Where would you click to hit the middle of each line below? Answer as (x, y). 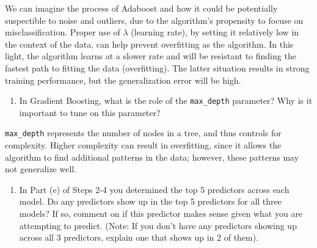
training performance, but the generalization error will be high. (123, 80)
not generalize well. (41, 169)
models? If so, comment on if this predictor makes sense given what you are (161, 213)
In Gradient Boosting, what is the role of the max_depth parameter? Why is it (166, 100)
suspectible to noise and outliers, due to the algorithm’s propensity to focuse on (154, 20)
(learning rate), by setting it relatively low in (215, 32)
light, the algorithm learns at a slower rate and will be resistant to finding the (151, 56)
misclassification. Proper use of (63, 32)
